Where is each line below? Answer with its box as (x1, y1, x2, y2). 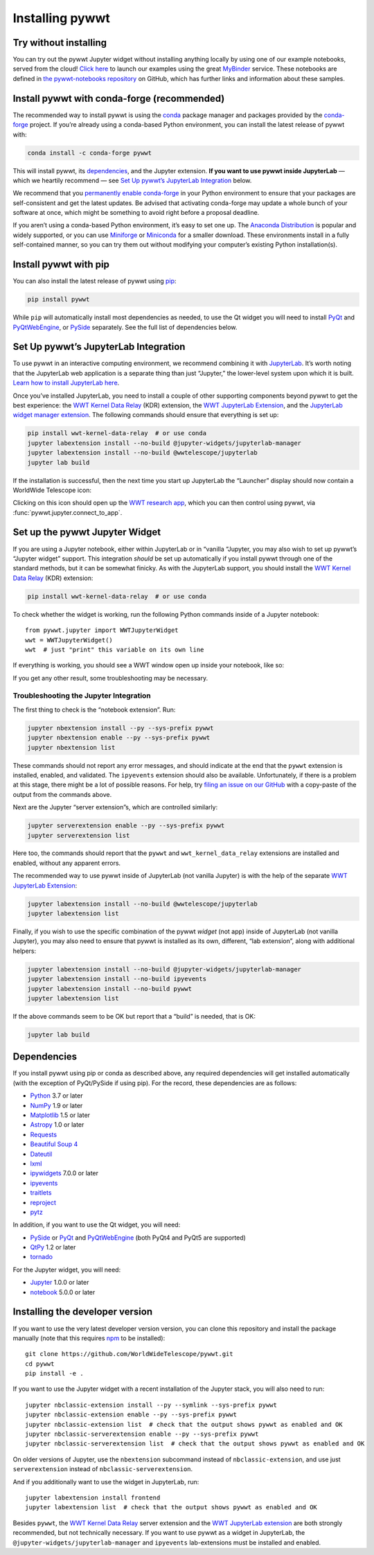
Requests (30, 1130, 57, 1139)
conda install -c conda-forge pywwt (27, 149, 152, 157)
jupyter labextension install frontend (25, 1494, 161, 1502)
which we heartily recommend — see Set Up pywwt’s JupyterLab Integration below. (12, 176, 252, 184)
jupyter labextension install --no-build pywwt (27, 985, 192, 992)
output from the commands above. (12, 790, 112, 798)
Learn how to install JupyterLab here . (12, 378, 120, 387)
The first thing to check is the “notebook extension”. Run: (12, 705, 176, 714)
